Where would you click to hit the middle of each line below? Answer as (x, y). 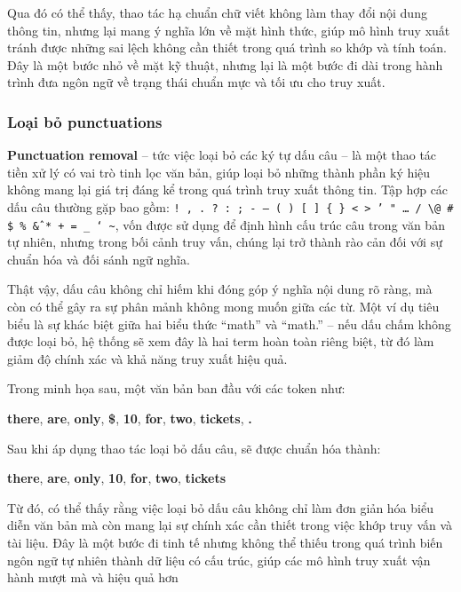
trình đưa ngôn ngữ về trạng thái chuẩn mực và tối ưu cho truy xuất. (196, 82)
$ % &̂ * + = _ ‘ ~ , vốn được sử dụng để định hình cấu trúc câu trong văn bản (226, 224)
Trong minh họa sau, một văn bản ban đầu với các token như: (176, 388)
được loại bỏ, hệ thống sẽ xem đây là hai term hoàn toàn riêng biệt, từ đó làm (221, 341)
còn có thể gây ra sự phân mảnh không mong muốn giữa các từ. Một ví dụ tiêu (223, 307)
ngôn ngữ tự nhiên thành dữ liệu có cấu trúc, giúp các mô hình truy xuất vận (219, 560)
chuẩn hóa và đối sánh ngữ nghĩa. (99, 259)
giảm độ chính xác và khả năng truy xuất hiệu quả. (147, 358)
